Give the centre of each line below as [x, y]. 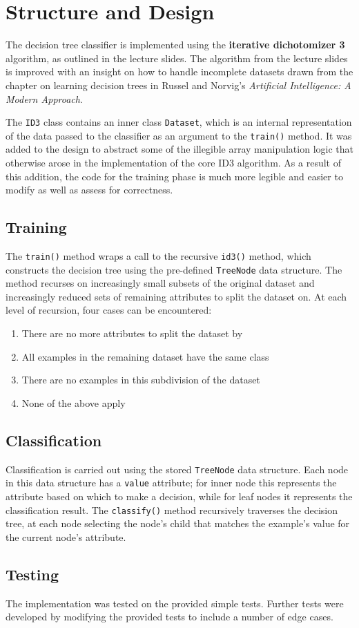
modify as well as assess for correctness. [89, 190]
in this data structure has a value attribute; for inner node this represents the [171, 483]
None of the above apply [74, 402]
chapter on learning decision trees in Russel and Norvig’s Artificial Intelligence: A [178, 85]
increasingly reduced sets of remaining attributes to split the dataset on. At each [176, 296]
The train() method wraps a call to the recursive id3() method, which [158, 255]
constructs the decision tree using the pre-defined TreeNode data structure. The [174, 269]
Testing [32, 574]
